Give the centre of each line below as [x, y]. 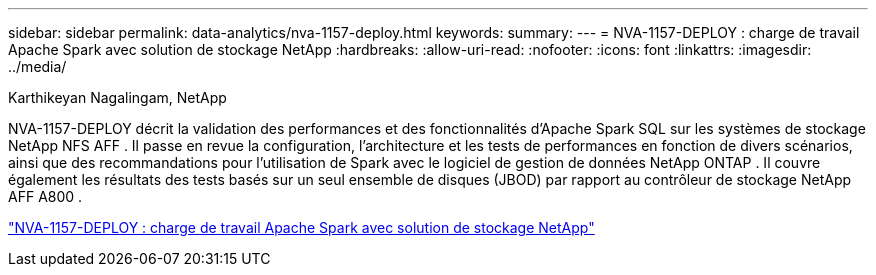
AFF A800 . [45, 196]
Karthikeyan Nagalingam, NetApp [117, 97]
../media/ [37, 66]
